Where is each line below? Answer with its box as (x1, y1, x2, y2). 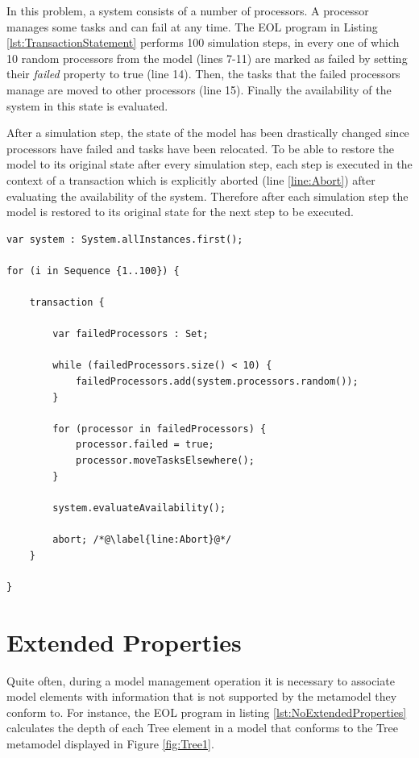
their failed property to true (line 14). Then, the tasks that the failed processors (6, 65, 400, 82)
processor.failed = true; (75, 439, 214, 451)
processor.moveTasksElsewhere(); (75, 455, 255, 467)
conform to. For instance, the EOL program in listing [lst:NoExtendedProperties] (6, 703, 407, 720)
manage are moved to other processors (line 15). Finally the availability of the (6, 81, 392, 98)
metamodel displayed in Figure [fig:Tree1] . (6, 735, 214, 752)
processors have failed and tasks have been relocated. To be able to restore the (6, 140, 394, 156)
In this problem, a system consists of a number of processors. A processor (6, 2, 369, 19)
